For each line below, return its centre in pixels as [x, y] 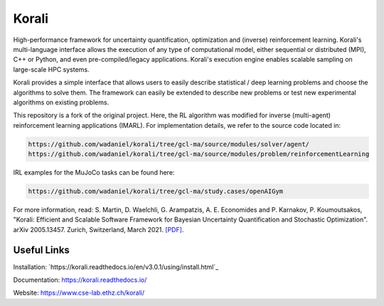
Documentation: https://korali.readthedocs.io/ [80, 280]
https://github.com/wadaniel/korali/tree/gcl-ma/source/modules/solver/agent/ [169, 144]
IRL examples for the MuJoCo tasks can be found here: [94, 173]
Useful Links [42, 250]
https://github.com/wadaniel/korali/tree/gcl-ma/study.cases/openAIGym [156, 191]
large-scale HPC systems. [51, 69]
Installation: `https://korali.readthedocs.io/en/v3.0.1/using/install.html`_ [116, 267]
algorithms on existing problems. [61, 102]
